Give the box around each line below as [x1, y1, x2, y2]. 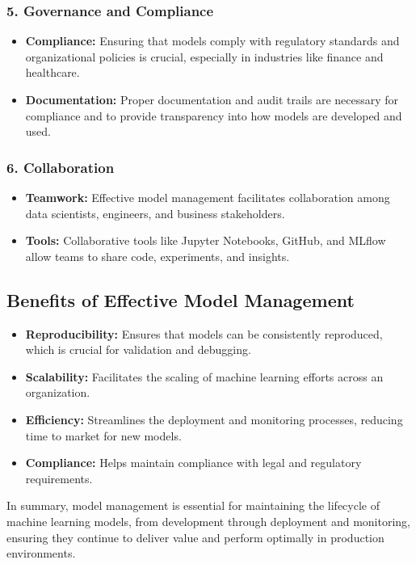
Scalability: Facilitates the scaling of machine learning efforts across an [25, 368, 384, 385]
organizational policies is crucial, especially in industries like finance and [25, 48, 384, 65]
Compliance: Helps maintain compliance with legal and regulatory [25, 454, 362, 471]
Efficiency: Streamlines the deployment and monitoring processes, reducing [25, 410, 403, 427]
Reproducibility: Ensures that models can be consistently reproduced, [25, 325, 383, 342]
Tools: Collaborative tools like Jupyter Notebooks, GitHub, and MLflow [25, 232, 386, 249]
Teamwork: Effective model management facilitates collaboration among [25, 189, 390, 205]
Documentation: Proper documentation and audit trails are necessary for [25, 91, 399, 107]
